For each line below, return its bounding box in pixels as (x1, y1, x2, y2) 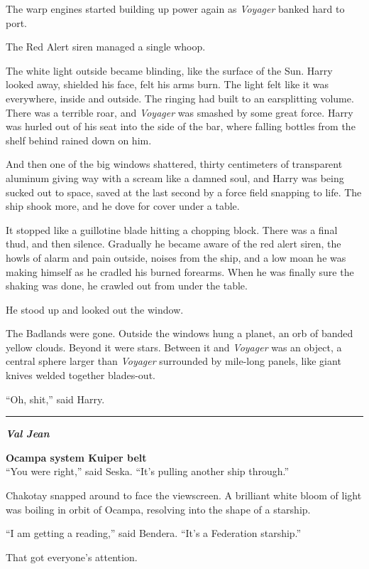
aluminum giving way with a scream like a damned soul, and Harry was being (6, 170, 344, 185)
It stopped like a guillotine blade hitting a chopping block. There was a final (6, 222, 338, 237)
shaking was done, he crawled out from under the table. (6, 278, 248, 293)
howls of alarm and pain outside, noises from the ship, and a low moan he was (6, 250, 346, 265)
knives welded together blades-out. (6, 368, 155, 383)
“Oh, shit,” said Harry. (6, 391, 105, 406)
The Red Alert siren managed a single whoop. (6, 39, 206, 54)
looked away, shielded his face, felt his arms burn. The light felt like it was (6, 77, 329, 92)
